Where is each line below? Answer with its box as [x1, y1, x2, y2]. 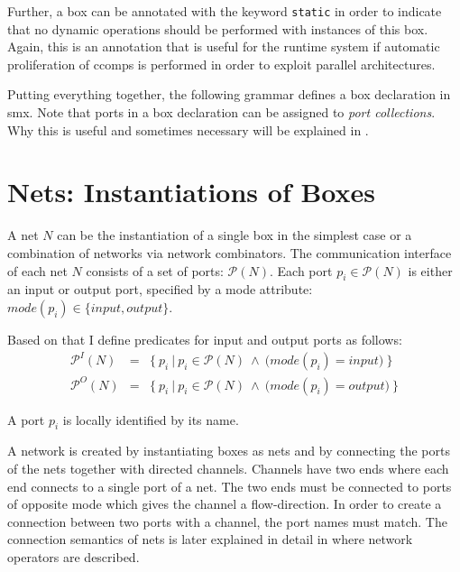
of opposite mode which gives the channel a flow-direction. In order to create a [7, 494, 442, 513]
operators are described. [7, 547, 140, 566]
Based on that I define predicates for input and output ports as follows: [7, 329, 402, 348]
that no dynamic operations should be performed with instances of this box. [7, 19, 428, 38]
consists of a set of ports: [86, 261, 224, 280]
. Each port [270, 261, 333, 280]
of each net [7, 261, 68, 280]
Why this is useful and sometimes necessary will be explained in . [7, 120, 369, 139]
